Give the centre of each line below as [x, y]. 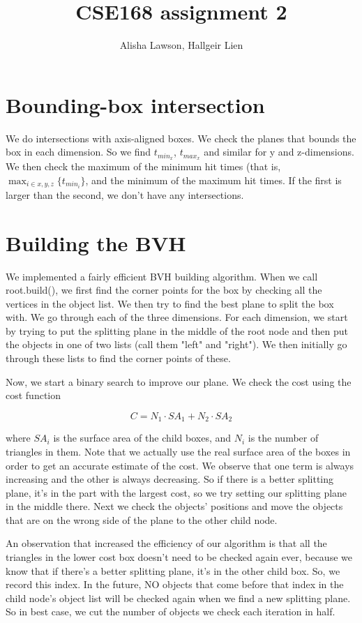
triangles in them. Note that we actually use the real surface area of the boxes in [178, 451]
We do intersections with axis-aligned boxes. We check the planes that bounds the [181, 138]
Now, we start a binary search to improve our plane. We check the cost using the [179, 381]
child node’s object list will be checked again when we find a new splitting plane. [178, 598]
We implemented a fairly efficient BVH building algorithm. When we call [162, 276]
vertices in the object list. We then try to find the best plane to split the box [170, 303]
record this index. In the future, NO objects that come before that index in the [175, 584]
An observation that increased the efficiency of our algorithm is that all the [166, 543]
